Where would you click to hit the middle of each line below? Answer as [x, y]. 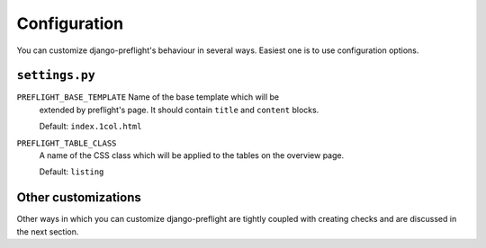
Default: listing [72, 172]
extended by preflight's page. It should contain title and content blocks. [179, 110]
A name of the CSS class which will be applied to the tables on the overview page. [192, 155]
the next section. [48, 231]
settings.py [56, 75]
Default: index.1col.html [90, 127]
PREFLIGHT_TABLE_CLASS [67, 143]
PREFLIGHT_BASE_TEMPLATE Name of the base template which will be [148, 97]
